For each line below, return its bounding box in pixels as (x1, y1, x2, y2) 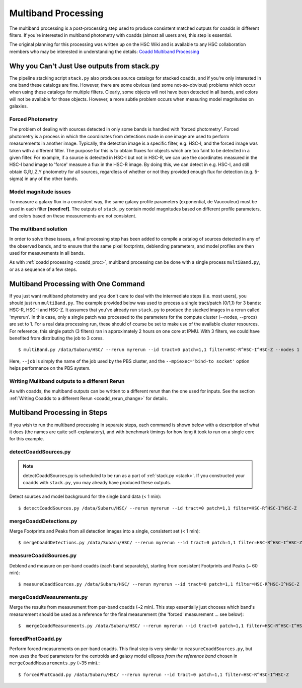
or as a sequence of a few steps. (9, 266, 78, 272)
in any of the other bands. (24, 176, 78, 182)
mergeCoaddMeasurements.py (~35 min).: (9, 660, 100, 666)
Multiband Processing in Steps (9, 409, 108, 417)
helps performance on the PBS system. (9, 365, 91, 371)
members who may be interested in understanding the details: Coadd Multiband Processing (9, 48, 199, 54)
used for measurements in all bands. (9, 250, 85, 256)
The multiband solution (9, 225, 67, 232)
